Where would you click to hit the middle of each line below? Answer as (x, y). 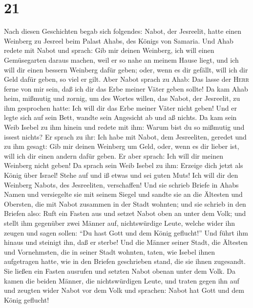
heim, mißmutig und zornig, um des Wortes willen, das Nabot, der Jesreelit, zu (122, 98)
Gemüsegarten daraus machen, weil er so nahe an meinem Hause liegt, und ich (121, 59)
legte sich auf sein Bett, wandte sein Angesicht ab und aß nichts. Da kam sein (120, 117)
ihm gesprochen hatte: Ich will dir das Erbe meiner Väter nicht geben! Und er (120, 107)
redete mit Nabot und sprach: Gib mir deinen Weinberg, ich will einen (109, 50)
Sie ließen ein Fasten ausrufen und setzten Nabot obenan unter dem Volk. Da (120, 271)
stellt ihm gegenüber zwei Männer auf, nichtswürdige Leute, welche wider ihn (119, 223)
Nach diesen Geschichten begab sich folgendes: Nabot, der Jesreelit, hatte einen (123, 31)
